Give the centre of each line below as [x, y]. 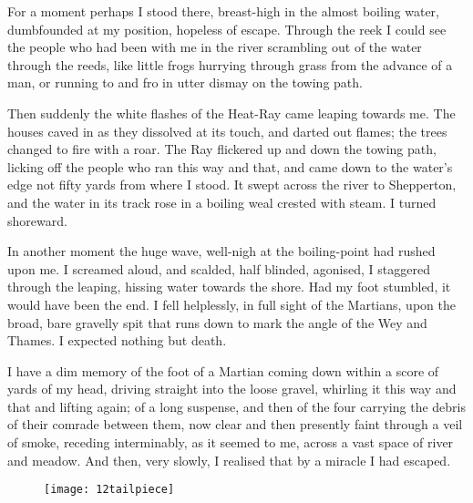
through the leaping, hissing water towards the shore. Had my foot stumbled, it [229, 287]
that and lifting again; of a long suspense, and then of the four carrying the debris [236, 406]
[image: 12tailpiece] [109, 490]
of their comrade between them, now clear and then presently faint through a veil [235, 424]
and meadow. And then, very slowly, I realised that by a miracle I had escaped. [229, 460]
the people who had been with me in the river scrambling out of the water [215, 47]
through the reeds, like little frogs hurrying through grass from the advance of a [230, 64]
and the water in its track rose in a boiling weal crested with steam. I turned [222, 202]
